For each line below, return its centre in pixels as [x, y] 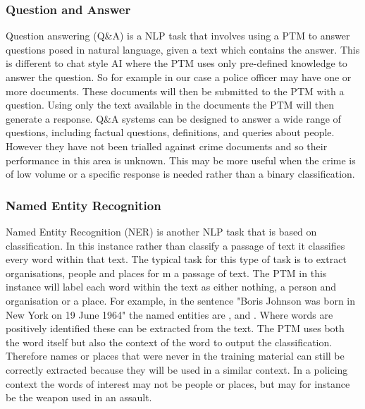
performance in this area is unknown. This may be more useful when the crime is [181, 160]
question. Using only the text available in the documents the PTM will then [170, 105]
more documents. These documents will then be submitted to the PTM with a [175, 91]
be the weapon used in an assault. [79, 397]
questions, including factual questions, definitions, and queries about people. [170, 132]
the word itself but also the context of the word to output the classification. [169, 342]
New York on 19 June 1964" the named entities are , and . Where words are [169, 314]
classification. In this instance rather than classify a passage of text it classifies [175, 245]
